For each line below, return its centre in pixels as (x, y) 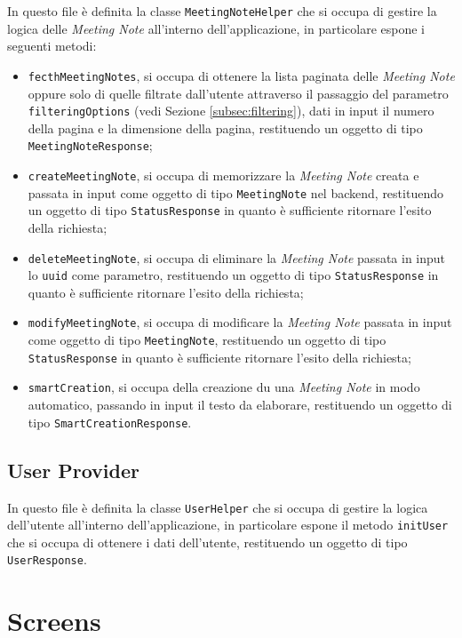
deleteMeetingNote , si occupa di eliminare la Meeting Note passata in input (237, 257)
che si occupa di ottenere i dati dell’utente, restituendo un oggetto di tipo (207, 542)
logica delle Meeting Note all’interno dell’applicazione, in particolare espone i (216, 28)
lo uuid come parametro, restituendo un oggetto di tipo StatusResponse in (233, 275)
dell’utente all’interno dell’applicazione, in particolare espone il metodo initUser (228, 525)
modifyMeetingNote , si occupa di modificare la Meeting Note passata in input (240, 322)
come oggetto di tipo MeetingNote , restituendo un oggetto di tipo (207, 340)
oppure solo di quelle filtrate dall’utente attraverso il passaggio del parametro (238, 93)
